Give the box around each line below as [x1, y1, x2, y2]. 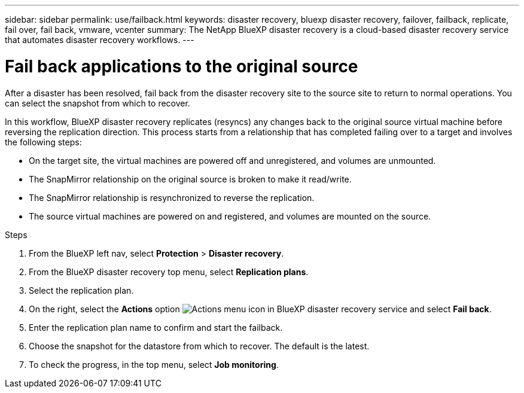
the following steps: [5, 136, 82, 147]
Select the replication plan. [29, 285, 134, 295]
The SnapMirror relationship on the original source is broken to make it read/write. [29, 173, 352, 184]
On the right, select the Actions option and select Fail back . [29, 303, 492, 314]
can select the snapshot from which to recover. [5, 98, 190, 108]
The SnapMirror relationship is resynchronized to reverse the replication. [29, 192, 315, 203]
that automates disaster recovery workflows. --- [5, 35, 194, 45]
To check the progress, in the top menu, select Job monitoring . [29, 359, 279, 370]
